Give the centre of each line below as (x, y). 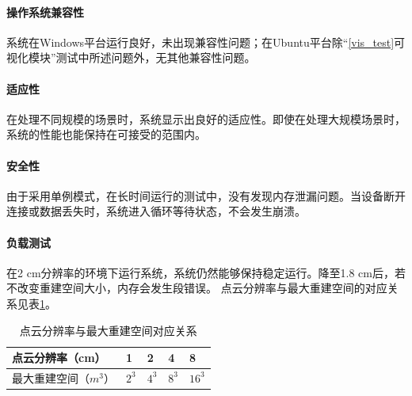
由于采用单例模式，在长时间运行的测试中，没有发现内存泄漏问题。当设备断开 (206, 195)
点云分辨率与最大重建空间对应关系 (108, 330)
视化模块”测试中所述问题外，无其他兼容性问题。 (131, 57)
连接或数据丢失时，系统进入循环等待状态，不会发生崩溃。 (156, 211)
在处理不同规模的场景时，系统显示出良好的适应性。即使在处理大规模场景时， (206, 118)
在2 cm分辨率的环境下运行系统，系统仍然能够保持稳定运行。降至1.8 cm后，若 (206, 272)
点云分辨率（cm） (59, 358)
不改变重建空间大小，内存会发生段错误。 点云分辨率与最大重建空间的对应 (197, 288)
